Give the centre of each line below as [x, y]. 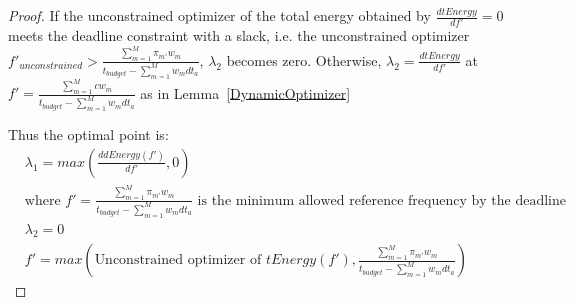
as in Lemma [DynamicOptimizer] [245, 92]
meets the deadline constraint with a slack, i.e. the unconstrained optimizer [239, 35]
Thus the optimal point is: [88, 134]
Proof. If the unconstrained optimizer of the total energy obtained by [219, 15]
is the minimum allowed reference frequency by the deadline [381, 200]
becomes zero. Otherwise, [304, 59]
